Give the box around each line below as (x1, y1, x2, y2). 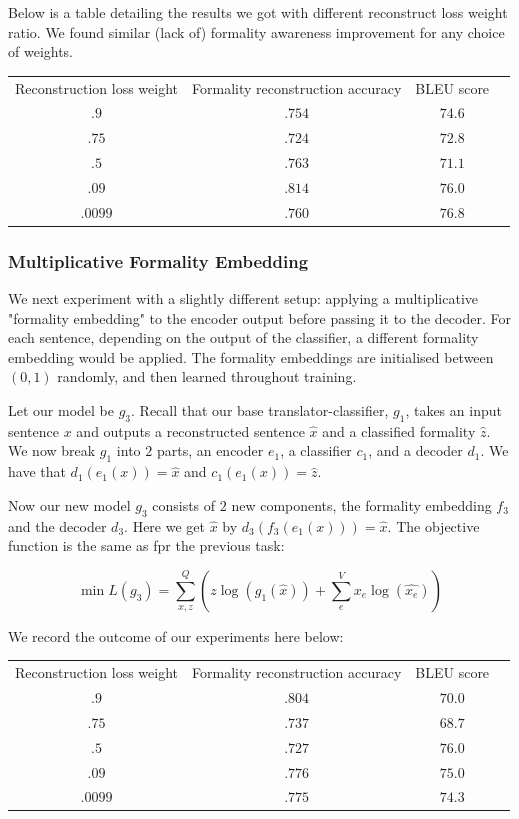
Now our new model (8, 494, 131, 515)
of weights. (8, 41, 74, 62)
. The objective (387, 515, 480, 536)
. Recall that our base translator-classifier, (131, 400, 389, 421)
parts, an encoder (156, 440, 264, 461)
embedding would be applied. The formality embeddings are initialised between (8, 346, 494, 367)
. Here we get (124, 515, 205, 536)
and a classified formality (322, 420, 476, 441)
